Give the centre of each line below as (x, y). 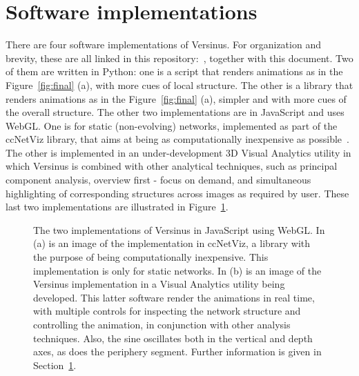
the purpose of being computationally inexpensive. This (151, 257)
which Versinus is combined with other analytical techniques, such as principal (172, 166)
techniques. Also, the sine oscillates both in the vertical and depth (173, 338)
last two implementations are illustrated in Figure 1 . (117, 207)
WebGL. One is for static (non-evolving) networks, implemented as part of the (172, 125)
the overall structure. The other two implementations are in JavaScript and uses (175, 112)
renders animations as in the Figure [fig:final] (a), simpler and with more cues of (176, 98)
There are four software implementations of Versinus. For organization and (163, 44)
